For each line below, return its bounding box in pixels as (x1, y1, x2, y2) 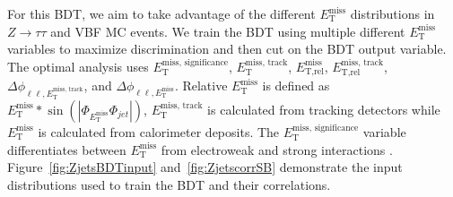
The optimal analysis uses (7, 56, 149, 75)
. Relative (174, 76, 228, 95)
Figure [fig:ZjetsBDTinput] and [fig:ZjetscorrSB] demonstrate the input (7, 158, 403, 176)
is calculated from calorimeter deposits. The (38, 122, 280, 141)
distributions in (350, 4, 435, 22)
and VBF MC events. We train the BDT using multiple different (50, 21, 405, 40)
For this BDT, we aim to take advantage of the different (7, 4, 316, 22)
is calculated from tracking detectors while (207, 99, 440, 118)
